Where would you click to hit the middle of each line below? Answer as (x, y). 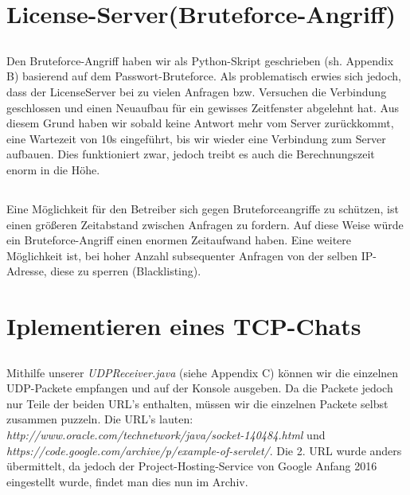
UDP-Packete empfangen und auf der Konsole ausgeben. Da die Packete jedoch (200, 388)
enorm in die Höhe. (53, 169)
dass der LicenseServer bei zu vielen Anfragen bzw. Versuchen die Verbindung (197, 91)
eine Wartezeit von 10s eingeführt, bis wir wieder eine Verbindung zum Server (196, 138)
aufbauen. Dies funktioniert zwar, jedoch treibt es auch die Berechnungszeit (191, 154)
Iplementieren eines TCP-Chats (184, 326)
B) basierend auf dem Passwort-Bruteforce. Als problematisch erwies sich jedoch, (204, 76)
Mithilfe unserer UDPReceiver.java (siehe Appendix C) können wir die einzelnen (203, 372)
